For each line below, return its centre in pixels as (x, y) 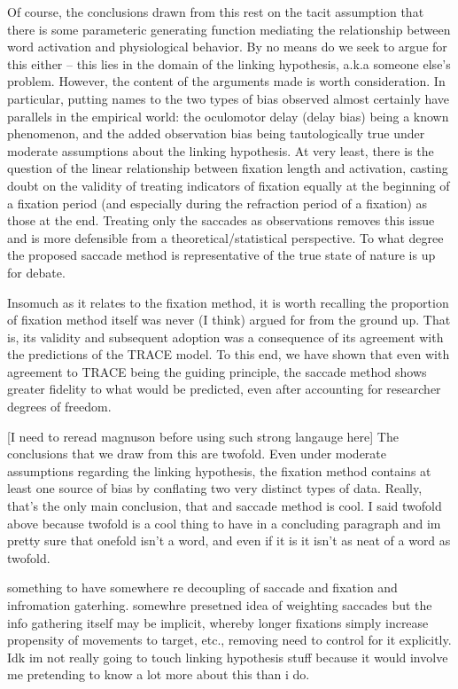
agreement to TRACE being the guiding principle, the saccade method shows (217, 371)
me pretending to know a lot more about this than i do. (159, 674)
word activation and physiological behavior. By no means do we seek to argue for (227, 47)
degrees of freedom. (59, 407)
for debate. (36, 272)
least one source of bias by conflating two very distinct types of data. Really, (215, 488)
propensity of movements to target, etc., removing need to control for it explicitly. (229, 640)
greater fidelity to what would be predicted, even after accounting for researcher (224, 389)
